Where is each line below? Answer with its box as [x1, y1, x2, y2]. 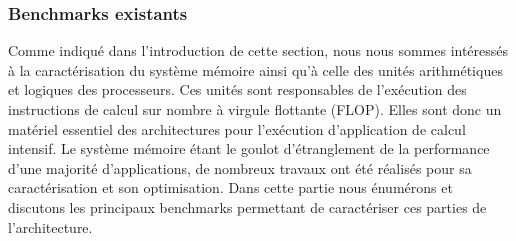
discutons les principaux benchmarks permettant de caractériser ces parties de [8, 196, 487, 217]
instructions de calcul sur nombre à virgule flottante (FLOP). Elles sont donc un [8, 99, 502, 119]
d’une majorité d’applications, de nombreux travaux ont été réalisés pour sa [8, 157, 472, 178]
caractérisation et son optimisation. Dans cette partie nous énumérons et [8, 177, 453, 198]
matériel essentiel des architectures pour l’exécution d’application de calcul [8, 118, 466, 139]
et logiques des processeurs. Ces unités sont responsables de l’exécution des [8, 79, 467, 100]
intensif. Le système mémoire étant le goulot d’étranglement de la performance [8, 138, 490, 159]
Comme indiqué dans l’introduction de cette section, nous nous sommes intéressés [8, 40, 509, 61]
